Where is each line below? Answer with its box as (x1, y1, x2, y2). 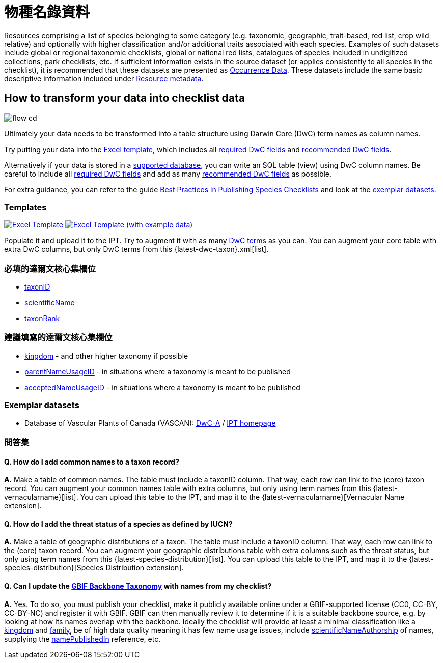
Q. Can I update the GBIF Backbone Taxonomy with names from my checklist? (4, 582, 272, 591)
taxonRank (24, 314, 60, 323)
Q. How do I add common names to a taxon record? (4, 457, 179, 466)
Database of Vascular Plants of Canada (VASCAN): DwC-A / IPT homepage (24, 418, 276, 427)
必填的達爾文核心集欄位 (4, 263, 96, 274)
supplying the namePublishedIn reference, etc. (4, 634, 161, 643)
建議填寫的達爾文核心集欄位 (4, 332, 113, 343)
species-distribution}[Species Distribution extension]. (4, 563, 184, 572)
